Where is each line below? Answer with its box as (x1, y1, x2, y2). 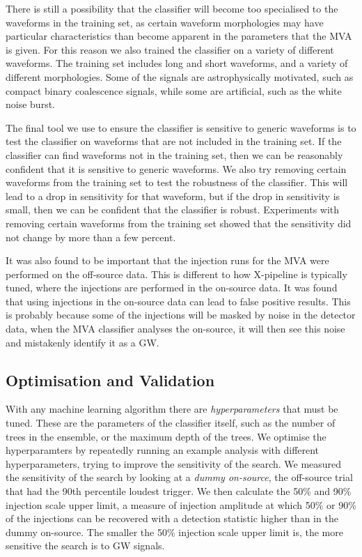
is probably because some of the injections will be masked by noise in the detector (6, 307, 356, 322)
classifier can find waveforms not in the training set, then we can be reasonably (6, 147, 343, 162)
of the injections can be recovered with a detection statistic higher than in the (6, 511, 338, 526)
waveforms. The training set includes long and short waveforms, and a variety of (6, 56, 348, 70)
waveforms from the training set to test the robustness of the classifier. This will (6, 175, 348, 190)
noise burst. (6, 97, 55, 112)
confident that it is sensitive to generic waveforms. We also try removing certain (6, 161, 347, 176)
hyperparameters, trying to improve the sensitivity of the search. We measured (6, 456, 342, 471)
